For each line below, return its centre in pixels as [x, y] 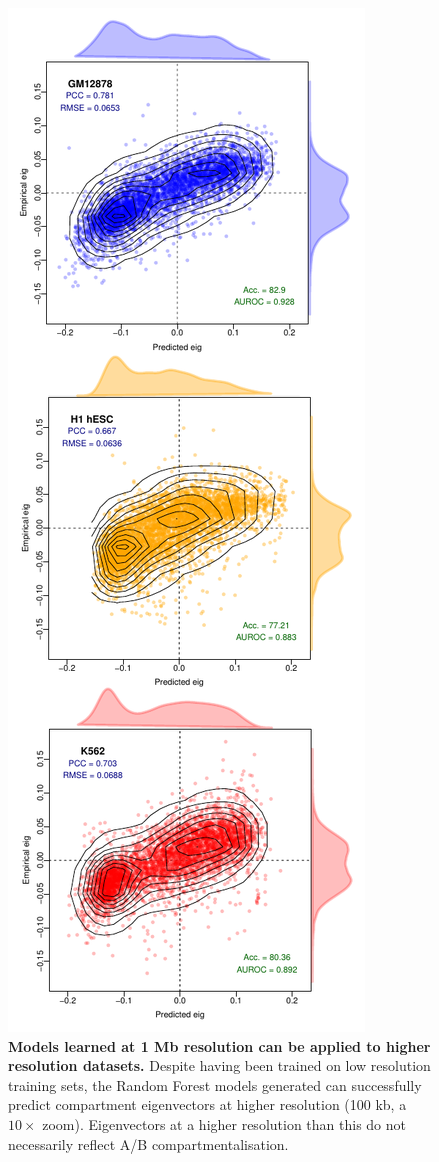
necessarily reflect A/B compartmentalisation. [148, 1143]
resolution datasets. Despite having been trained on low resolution [219, 1065]
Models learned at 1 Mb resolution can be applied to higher [219, 1045]
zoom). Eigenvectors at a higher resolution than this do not [224, 1123]
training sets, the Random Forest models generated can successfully [215, 1084]
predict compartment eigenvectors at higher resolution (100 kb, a [207, 1104]
